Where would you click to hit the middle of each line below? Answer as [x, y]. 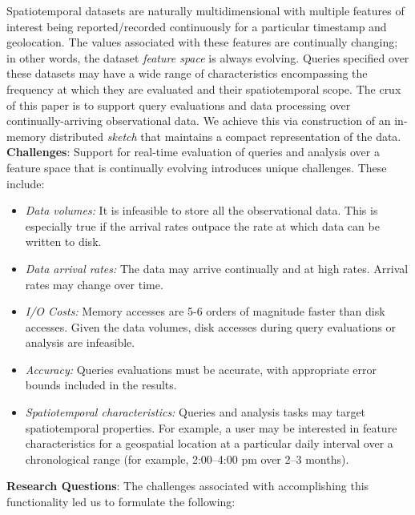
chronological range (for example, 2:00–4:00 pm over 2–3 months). [187, 459]
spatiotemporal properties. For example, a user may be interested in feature [211, 427]
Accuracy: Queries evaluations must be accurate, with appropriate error [201, 369]
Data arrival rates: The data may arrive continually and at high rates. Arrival [217, 268]
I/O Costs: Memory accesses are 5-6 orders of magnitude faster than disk [205, 311]
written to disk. [63, 241]
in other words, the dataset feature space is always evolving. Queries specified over [208, 57]
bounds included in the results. [101, 385]
